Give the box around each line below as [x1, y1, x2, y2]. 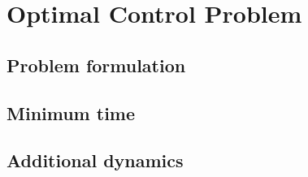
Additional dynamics [7, 148, 184, 173]
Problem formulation [7, 52, 186, 77]
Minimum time [7, 100, 136, 125]
